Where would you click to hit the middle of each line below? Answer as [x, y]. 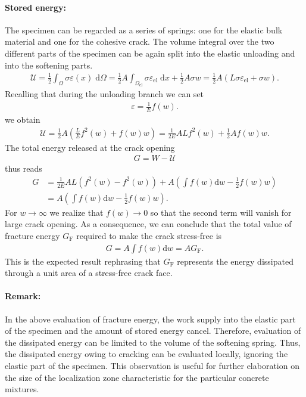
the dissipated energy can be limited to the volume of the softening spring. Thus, [153, 342]
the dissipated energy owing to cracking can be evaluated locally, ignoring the [146, 354]
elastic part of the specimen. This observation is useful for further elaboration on [152, 365]
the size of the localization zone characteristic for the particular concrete [137, 377]
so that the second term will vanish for [221, 212]
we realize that [76, 212]
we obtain [23, 119]
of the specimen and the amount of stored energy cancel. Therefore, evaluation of [153, 331]
